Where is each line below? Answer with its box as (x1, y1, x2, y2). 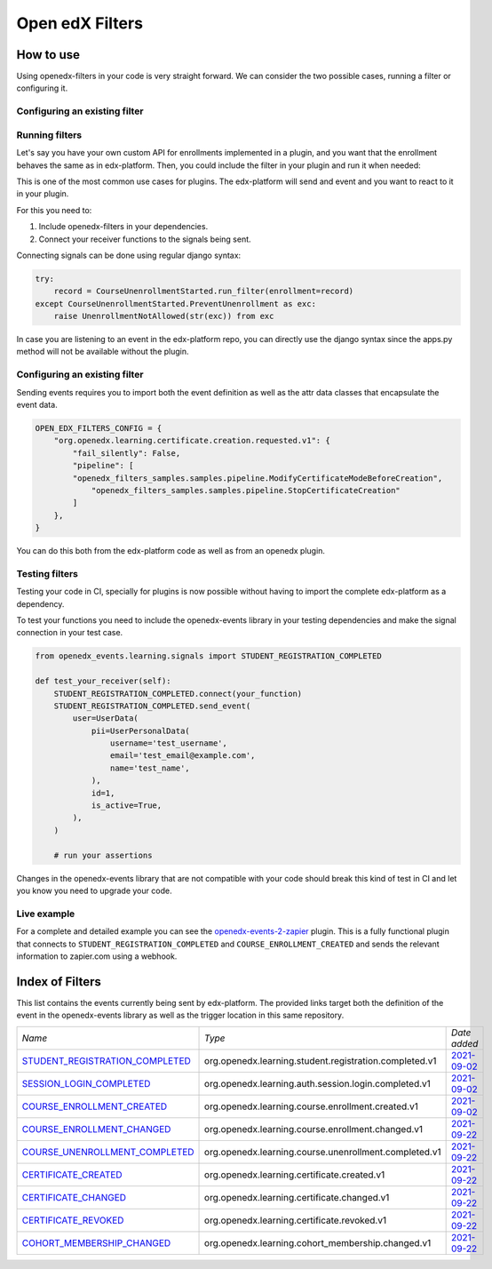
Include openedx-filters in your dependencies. (38, 221, 209, 232)
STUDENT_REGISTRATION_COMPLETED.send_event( (53, 700, 251, 711)
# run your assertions (53, 850, 153, 860)
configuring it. (16, 83, 68, 93)
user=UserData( (72, 714, 139, 723)
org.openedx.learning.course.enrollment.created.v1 (204, 1100, 419, 1113)
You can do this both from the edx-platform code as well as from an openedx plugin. (16, 546, 326, 556)
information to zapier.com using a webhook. (16, 951, 178, 962)
